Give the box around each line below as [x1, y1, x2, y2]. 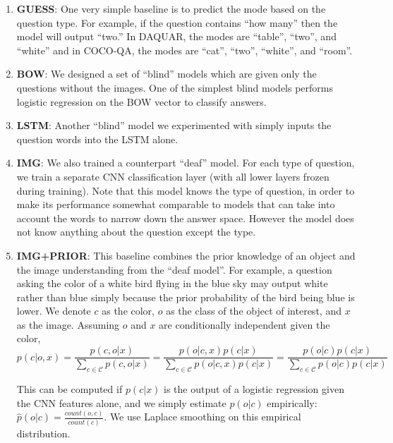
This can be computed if [16, 381, 123, 396]
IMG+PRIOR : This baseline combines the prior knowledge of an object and [16, 248, 356, 262]
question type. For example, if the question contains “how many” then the [16, 15, 338, 30]
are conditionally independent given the [159, 317, 330, 332]
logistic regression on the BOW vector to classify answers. [16, 94, 267, 109]
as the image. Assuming [16, 317, 120, 332]
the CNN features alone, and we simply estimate [16, 395, 226, 410]
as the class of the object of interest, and [166, 303, 341, 318]
